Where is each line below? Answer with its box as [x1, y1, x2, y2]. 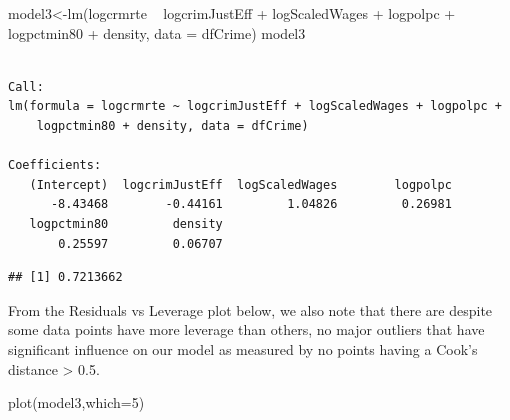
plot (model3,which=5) [8, 392, 145, 413]
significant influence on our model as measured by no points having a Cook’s [8, 338, 478, 359]
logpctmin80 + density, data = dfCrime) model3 [8, 22, 306, 43]
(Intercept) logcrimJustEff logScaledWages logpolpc [29, 177, 452, 192]
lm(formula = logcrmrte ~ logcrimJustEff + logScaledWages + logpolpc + [8, 99, 502, 114]
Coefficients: [8, 158, 102, 173]
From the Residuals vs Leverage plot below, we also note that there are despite [8, 299, 493, 320]
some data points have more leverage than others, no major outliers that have [8, 319, 485, 340]
